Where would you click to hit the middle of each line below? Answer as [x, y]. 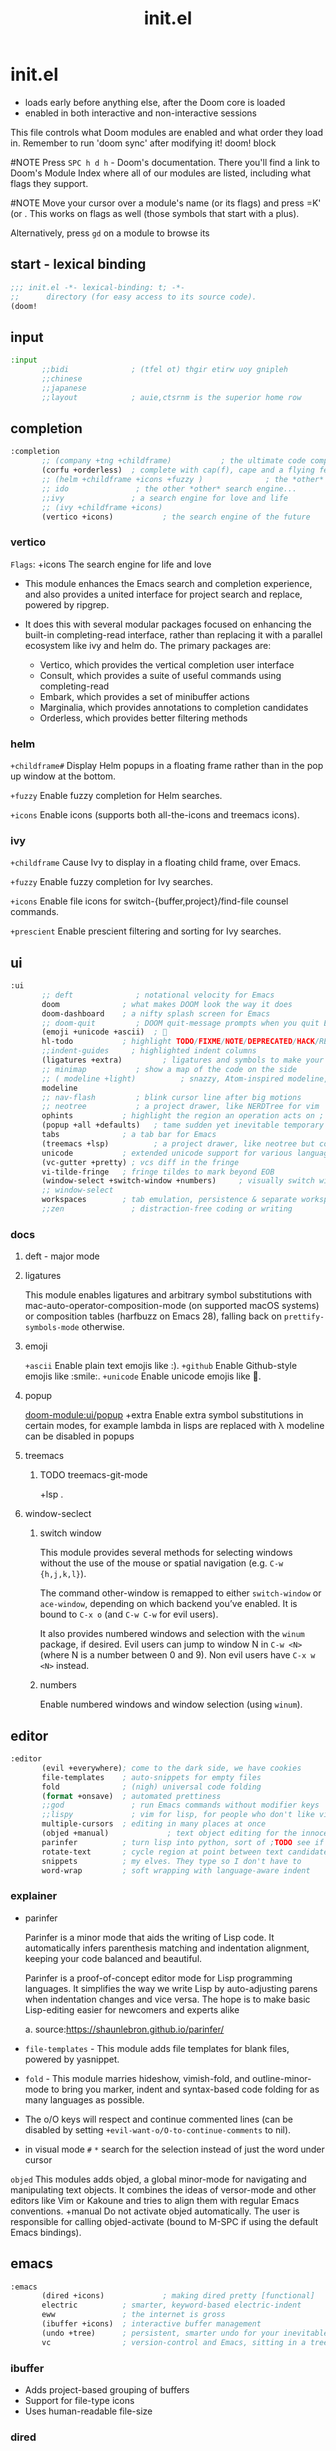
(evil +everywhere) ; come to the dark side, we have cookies [171, 1768]
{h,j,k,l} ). [63, 1574]
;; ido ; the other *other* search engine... [169, 488]
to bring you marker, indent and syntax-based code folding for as [185, 2089]
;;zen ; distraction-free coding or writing [167, 1209]
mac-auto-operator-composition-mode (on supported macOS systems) [172, 1306]
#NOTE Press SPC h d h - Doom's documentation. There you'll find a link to [165, 162]
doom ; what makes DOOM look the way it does [167, 1004]
